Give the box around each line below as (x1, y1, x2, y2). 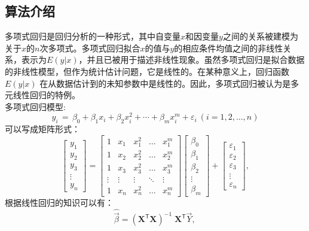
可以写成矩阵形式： (5, 123, 80, 135)
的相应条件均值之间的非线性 (174, 41, 283, 54)
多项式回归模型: (5, 100, 66, 113)
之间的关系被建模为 (222, 30, 298, 42)
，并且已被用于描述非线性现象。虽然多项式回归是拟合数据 (78, 53, 305, 66)
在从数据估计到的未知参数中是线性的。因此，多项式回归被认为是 (39, 77, 291, 89)
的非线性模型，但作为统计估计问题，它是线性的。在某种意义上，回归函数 (5, 65, 289, 77)
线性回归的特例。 (13, 89, 80, 101)
